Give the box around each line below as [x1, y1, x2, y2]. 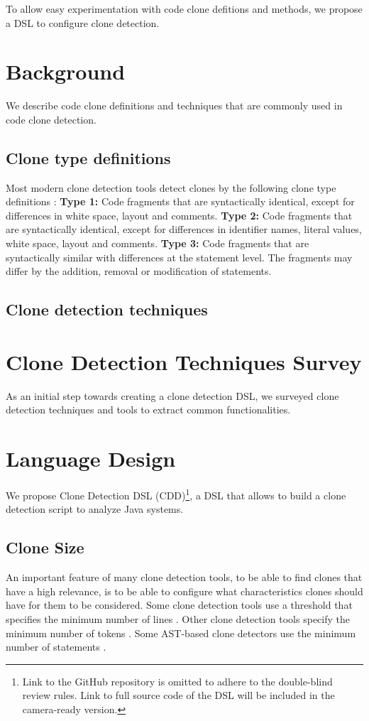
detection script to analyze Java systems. [6, 502, 184, 516]
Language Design [6, 444, 176, 473]
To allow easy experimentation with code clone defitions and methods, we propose [6, 1, 363, 16]
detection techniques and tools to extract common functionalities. [6, 402, 291, 417]
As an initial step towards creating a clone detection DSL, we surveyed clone [6, 388, 339, 403]
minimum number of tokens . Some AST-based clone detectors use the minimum [6, 625, 356, 640]
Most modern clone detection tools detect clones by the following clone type [6, 180, 336, 195]
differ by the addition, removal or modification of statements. [6, 264, 272, 278]
